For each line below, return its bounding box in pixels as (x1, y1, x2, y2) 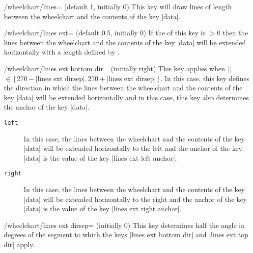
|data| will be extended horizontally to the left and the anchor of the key (24, 143, 242, 153)
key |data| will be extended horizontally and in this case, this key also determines (4, 92, 249, 102)
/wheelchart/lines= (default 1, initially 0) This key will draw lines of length (4, 1, 232, 11)
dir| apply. (4, 239, 35, 249)
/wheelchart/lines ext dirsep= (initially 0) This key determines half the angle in (4, 220, 245, 230)
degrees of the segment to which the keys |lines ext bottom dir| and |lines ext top (4, 229, 249, 240)
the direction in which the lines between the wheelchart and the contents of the (4, 83, 243, 93)
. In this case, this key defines (160, 73, 250, 83)
